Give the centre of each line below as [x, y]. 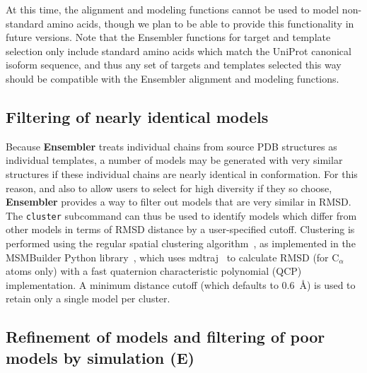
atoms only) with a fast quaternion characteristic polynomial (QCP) [154, 271]
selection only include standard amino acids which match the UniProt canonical [179, 51]
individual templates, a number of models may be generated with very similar [174, 160]
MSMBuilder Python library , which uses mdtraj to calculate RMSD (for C [173, 257]
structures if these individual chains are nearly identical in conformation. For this [182, 173]
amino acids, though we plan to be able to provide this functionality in [200, 23]
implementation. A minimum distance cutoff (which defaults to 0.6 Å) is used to [181, 284]
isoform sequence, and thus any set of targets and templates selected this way [174, 65]
